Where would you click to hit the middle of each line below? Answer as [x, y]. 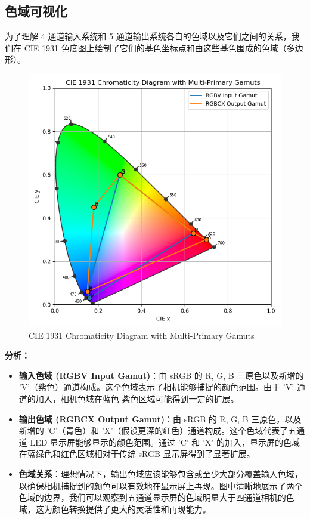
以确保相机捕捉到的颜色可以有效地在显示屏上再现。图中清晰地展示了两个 [161, 485]
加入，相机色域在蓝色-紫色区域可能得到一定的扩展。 [137, 398]
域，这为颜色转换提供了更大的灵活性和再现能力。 [115, 509]
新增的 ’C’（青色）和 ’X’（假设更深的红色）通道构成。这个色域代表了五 [158, 430]
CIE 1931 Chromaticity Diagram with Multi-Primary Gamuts [142, 335]
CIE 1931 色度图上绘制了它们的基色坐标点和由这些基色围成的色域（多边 [164, 47]
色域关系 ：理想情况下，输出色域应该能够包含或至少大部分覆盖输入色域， [161, 473]
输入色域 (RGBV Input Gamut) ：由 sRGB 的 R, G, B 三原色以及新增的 [161, 375]
